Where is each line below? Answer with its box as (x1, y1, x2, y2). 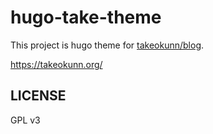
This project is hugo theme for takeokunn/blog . (10, 39, 205, 51)
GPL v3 (10, 114, 41, 126)
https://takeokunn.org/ (10, 58, 103, 70)
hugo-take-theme (10, 6, 162, 29)
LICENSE (10, 87, 67, 105)
